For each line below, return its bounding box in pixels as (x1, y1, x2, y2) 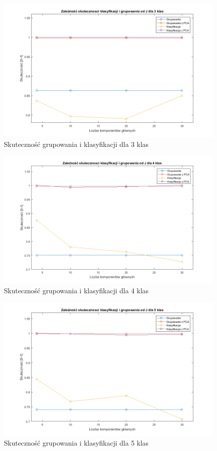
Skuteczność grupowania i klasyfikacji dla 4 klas (4, 285, 149, 296)
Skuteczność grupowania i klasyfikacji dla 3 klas (4, 139, 149, 149)
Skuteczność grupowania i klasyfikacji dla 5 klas (4, 438, 149, 448)
